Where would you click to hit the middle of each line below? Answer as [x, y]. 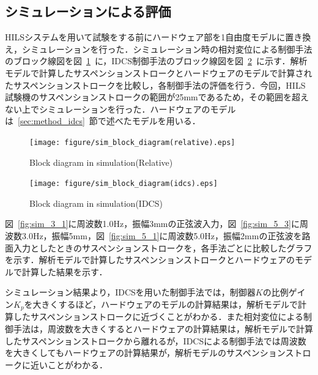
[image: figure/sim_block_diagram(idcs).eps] [124, 184]
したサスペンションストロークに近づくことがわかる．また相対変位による [158, 317]
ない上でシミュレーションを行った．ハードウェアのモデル [120, 109]
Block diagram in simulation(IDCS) [96, 203]
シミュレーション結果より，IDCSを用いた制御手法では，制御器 [130, 292]
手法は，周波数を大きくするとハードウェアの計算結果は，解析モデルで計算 [163, 329]
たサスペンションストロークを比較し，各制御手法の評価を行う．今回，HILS [155, 85]
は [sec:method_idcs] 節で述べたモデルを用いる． [103, 121]
